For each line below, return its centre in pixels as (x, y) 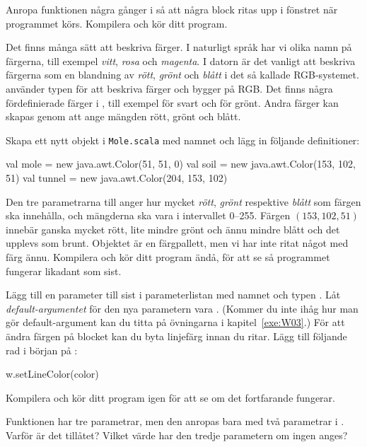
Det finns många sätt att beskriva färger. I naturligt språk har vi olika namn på (179, 47)
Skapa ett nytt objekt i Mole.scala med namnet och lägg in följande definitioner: (183, 140)
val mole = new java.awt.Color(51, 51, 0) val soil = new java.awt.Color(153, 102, (181, 164)
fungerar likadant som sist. (64, 271)
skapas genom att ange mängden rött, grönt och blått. (123, 116)
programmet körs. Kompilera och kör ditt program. (117, 23)
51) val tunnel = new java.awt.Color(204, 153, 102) (117, 178)
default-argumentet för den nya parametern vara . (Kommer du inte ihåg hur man (182, 308)
